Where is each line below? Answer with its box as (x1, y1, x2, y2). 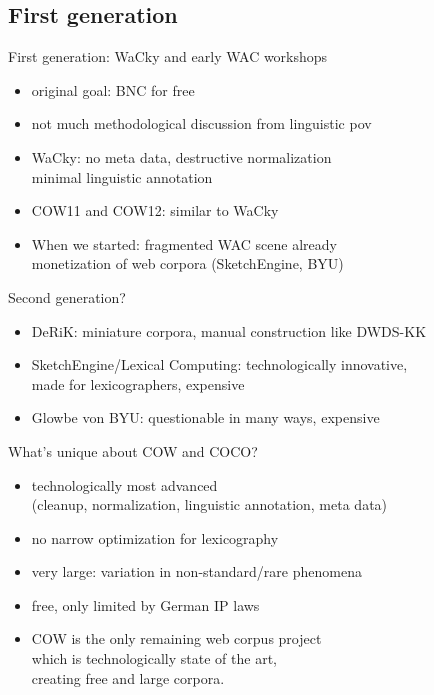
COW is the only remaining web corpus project (31, 628, 322, 649)
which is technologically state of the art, (31, 648, 277, 669)
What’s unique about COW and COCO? (8, 440, 258, 461)
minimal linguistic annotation (31, 166, 213, 187)
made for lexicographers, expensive (31, 373, 245, 394)
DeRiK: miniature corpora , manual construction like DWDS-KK (31, 320, 427, 341)
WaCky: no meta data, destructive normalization (31, 146, 332, 167)
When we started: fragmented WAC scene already (31, 233, 337, 254)
